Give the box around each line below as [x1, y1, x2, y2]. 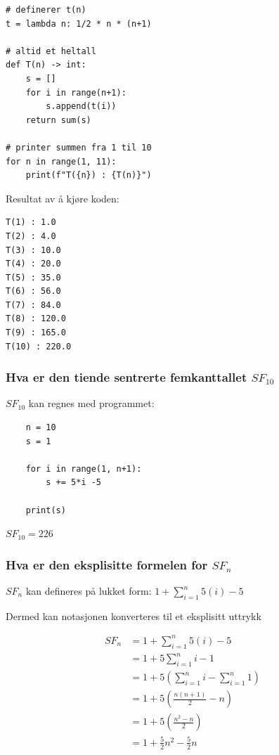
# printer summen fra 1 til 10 [6, 142, 152, 153]
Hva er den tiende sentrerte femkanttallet [6, 368, 247, 386]
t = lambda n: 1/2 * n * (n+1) [6, 18, 152, 29]
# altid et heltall [6, 46, 96, 56]
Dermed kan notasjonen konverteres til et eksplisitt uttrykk [6, 608, 261, 623]
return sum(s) [25, 115, 91, 125]
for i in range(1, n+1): [25, 463, 142, 474]
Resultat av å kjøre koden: [6, 191, 119, 205]
